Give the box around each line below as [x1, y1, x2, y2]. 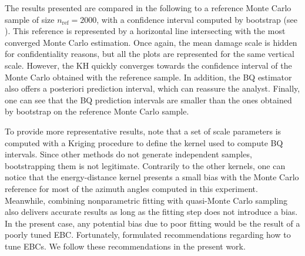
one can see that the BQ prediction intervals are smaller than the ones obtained [5, 93, 292, 106]
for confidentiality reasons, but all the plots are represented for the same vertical [5, 48, 294, 60]
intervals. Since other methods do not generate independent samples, [5, 148, 252, 160]
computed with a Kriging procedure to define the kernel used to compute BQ [5, 136, 283, 149]
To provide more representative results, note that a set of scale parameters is [5, 124, 281, 137]
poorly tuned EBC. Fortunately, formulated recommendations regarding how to [5, 228, 291, 241]
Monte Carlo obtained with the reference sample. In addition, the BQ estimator [5, 70, 292, 83]
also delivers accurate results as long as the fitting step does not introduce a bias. [5, 206, 298, 218]
